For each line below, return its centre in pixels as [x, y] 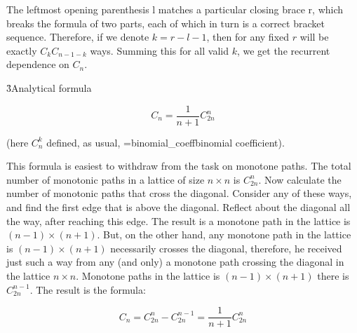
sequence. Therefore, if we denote [78, 37]
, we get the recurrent [283, 50]
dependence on [38, 64]
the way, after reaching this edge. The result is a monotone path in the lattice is [178, 220]
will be [314, 37]
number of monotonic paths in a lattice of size [106, 179]
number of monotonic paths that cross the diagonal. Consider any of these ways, [179, 193]
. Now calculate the [300, 179]
